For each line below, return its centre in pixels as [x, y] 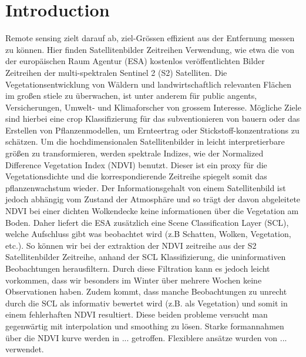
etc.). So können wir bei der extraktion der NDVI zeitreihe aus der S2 [131, 245]
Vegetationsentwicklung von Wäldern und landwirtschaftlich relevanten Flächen [149, 84]
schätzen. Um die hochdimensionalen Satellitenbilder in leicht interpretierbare [145, 141]
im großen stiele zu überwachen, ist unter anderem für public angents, [131, 96]
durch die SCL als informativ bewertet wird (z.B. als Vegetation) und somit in [147, 303]
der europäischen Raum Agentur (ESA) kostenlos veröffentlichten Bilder [135, 61]
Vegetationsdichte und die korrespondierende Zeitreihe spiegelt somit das [136, 176]
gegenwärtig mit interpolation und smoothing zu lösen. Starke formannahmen [145, 326]
